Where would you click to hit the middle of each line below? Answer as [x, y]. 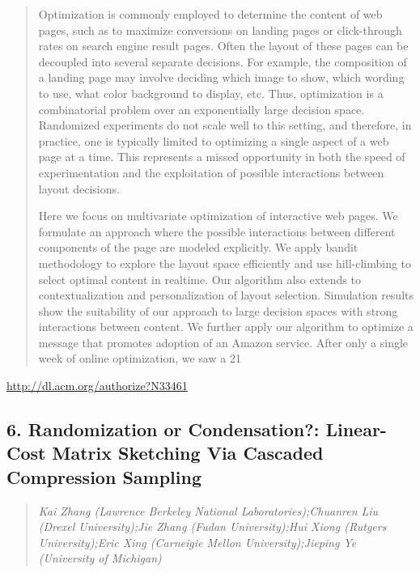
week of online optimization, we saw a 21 [140, 358]
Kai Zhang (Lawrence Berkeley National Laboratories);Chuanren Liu [208, 510]
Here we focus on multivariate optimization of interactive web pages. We [218, 216]
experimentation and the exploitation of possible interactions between [211, 172]
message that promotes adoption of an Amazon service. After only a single [223, 342]
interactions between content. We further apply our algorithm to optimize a [226, 327]
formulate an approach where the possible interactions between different [217, 231]
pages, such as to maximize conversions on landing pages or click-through [220, 30]
